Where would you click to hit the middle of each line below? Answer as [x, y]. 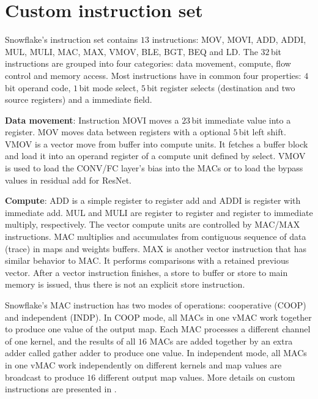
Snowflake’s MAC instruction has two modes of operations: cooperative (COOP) [156, 305]
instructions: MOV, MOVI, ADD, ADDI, [229, 39]
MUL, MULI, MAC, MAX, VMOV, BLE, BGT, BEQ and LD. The [131, 51]
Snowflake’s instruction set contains [72, 39]
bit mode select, [109, 87]
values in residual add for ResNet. [68, 180]
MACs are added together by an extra [221, 341]
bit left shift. [262, 132]
